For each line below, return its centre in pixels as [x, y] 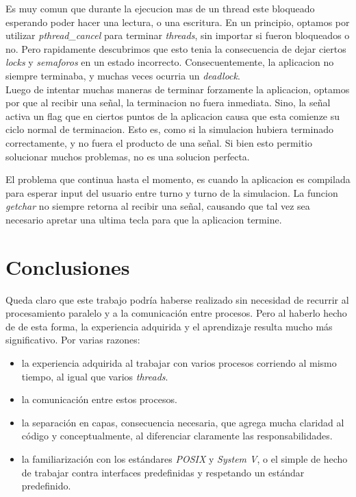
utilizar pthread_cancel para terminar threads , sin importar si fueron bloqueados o [178, 35]
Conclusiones [68, 266]
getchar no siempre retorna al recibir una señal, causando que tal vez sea [158, 206]
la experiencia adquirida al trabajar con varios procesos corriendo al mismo [179, 363]
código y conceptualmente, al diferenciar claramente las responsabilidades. [177, 436]
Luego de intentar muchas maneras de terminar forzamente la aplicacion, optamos [178, 89]
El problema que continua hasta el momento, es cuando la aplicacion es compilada [178, 179]
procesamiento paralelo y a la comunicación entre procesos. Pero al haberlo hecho [176, 313]
